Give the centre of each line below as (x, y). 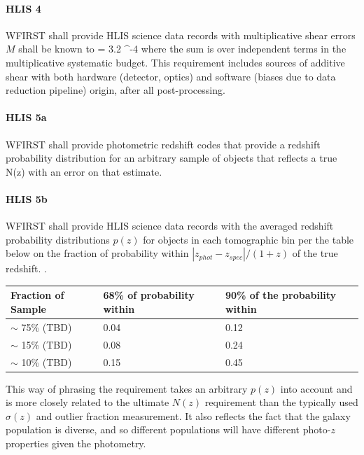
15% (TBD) (47, 344)
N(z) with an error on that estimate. (84, 171)
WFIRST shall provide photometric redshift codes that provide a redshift (163, 144)
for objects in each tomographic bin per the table (248, 239)
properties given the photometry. (76, 443)
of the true (315, 253)
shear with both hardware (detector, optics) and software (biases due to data (171, 76)
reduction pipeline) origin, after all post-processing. (115, 90)
